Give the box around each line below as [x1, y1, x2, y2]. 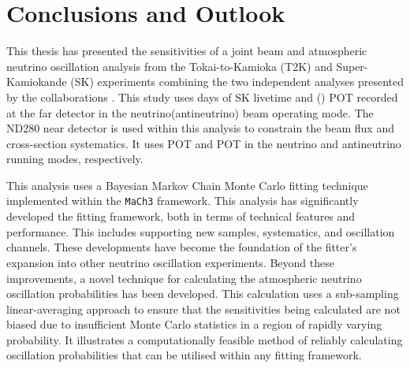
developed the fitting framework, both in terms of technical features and [6, 208, 356, 225]
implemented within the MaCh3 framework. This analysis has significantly [6, 192, 359, 209]
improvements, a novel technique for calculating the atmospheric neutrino [6, 269, 362, 286]
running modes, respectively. [6, 151, 143, 167]
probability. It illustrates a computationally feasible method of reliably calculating [6, 331, 403, 348]
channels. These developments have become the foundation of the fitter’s [6, 239, 357, 255]
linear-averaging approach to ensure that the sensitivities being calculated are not [6, 300, 401, 317]
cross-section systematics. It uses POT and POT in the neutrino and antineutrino [6, 135, 401, 151]
